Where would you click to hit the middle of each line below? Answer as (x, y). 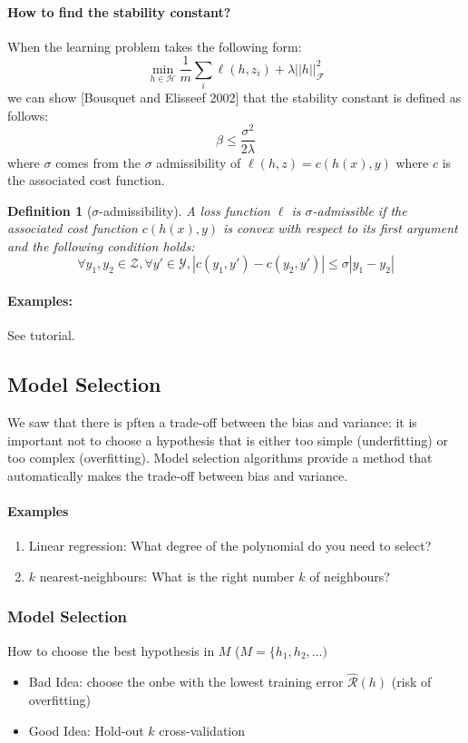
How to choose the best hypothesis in (111, 650)
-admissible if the (360, 210)
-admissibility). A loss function (185, 210)
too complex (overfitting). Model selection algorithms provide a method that (220, 458)
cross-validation (202, 730)
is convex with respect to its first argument (341, 228)
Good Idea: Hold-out (86, 730)
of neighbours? (350, 576)
